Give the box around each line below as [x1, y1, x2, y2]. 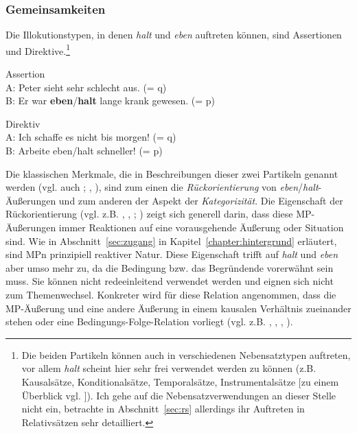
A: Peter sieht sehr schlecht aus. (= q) [5, 80, 167, 94]
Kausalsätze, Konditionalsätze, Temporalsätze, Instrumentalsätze [21, 374, 296, 388]
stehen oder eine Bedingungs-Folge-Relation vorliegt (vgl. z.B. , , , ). [5, 314, 293, 329]
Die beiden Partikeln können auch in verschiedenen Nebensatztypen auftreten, [21, 347, 351, 362]
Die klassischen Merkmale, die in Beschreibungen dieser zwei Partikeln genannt [5, 166, 338, 180]
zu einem [301, 374, 339, 388]
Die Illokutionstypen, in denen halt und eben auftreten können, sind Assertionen [5, 27, 342, 42]
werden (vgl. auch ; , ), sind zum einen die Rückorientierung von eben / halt [5, 180, 319, 194]
